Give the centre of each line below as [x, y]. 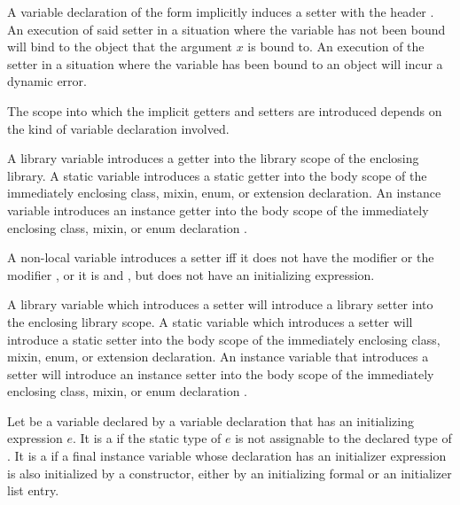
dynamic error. [47, 81]
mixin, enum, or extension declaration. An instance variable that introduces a [218, 357]
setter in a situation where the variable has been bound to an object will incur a [225, 63]
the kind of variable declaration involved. [118, 128]
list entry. [33, 490]
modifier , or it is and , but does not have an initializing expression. [191, 274]
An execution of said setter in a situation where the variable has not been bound [226, 29]
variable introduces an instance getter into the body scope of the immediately [218, 210]
